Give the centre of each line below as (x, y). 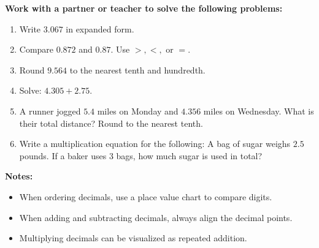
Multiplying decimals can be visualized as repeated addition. (133, 238)
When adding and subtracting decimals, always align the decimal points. (156, 217)
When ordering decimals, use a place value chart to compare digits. (146, 196)
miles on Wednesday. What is (259, 111)
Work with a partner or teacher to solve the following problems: (144, 8)
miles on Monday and (138, 111)
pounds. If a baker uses (63, 155)
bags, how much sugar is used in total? (189, 155)
